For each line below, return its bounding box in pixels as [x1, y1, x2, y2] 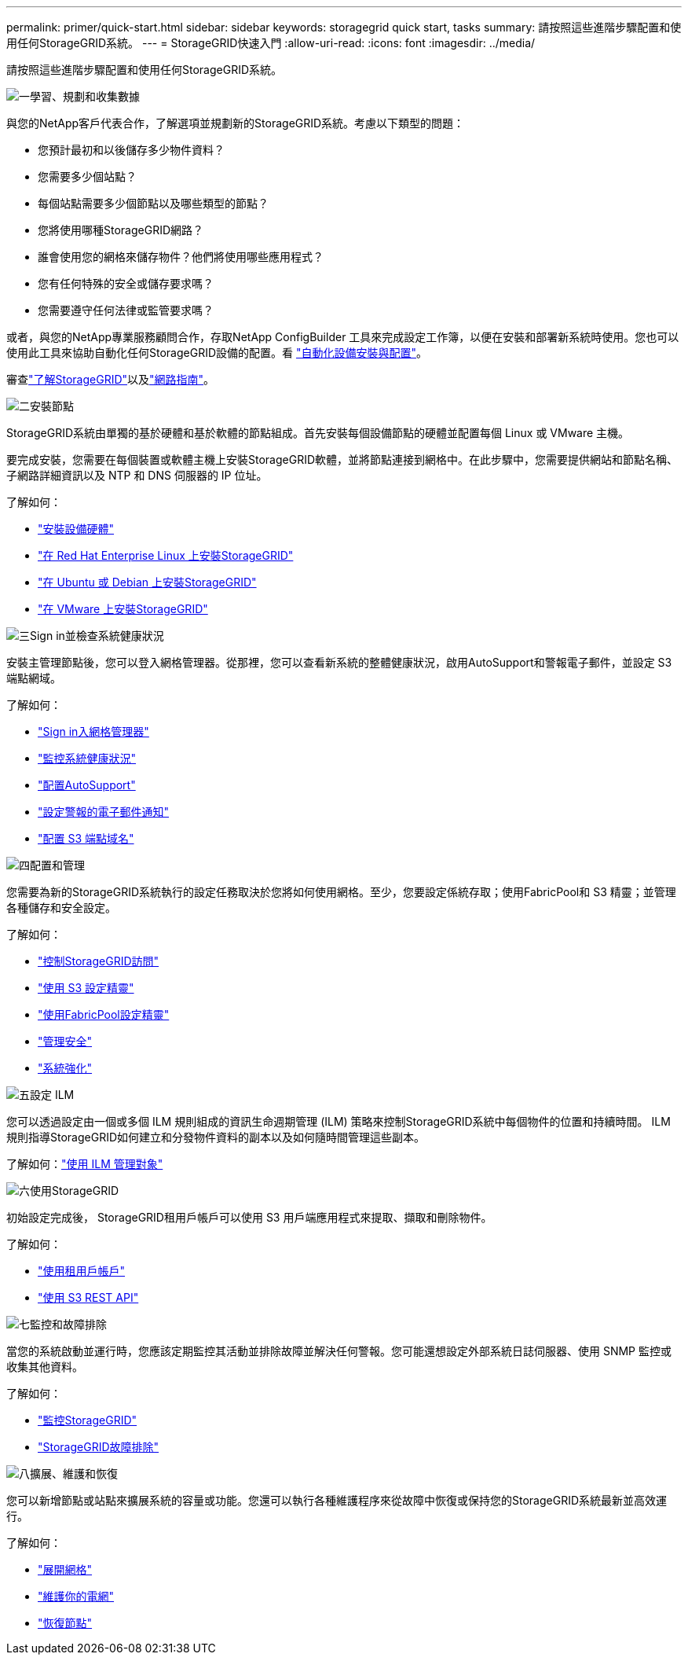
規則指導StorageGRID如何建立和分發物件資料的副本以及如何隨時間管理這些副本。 [6, 1130, 426, 1144]
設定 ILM [30, 1088, 75, 1101]
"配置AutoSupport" [38, 778, 136, 792]
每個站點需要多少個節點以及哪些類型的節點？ [38, 197, 269, 210]
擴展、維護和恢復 [30, 1467, 118, 1480]
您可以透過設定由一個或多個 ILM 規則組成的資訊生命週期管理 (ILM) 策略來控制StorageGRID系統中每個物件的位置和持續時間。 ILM [6, 1115, 671, 1128]
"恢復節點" [38, 1616, 93, 1630]
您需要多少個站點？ [38, 170, 137, 183]
